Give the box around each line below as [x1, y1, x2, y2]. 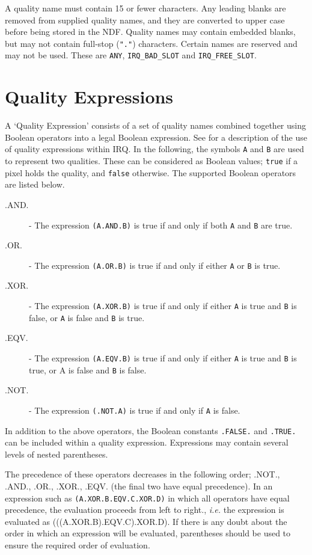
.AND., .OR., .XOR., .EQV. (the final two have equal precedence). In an [5, 479, 273, 492]
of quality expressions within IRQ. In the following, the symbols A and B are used [5, 143, 304, 155]
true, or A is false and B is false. [29, 363, 147, 376]
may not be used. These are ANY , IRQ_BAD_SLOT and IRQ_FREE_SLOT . [5, 49, 257, 61]
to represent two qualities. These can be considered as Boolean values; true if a [5, 155, 298, 167]
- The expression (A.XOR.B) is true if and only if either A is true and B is [29, 299, 297, 312]
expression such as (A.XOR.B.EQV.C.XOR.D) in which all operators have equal [5, 491, 290, 504]
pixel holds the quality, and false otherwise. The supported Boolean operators [5, 166, 296, 179]
